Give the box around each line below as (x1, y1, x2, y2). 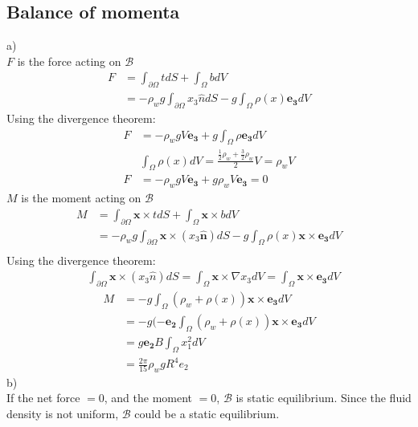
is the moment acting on (21, 189, 141, 206)
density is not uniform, (6, 405, 119, 422)
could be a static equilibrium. (134, 405, 280, 422)
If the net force (6, 389, 80, 406)
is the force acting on (17, 52, 121, 69)
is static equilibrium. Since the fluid (236, 389, 412, 406)
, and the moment (104, 389, 193, 406)
